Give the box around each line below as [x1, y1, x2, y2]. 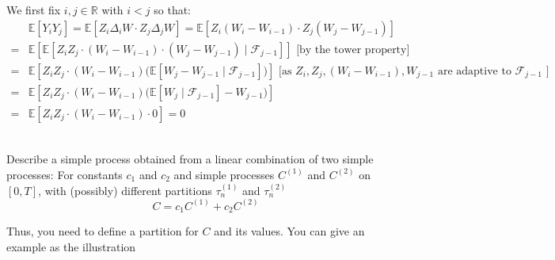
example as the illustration [6, 238, 136, 254]
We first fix [6, 2, 61, 17]
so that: [154, 2, 192, 17]
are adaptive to [437, 65, 511, 77]
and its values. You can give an [214, 223, 365, 239]
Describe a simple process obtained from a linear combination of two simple [6, 151, 374, 167]
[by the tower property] [296, 44, 410, 55]
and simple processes [173, 166, 275, 182]
